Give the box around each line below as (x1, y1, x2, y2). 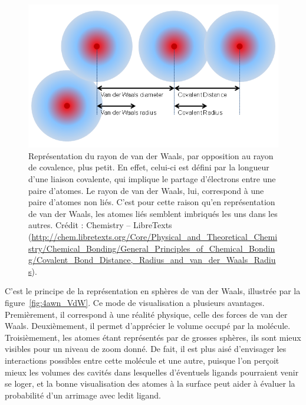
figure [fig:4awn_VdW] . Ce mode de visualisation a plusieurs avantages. (5, 297, 265, 308)
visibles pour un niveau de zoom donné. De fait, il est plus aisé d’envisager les (5, 343, 287, 355)
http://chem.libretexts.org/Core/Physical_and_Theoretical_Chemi (31, 231, 278, 243)
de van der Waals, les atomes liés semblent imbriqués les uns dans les (28, 207, 278, 219)
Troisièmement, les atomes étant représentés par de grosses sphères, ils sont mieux (5, 331, 301, 343)
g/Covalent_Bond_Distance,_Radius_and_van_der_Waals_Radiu (28, 253, 276, 266)
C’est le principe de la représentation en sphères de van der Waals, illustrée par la (5, 285, 301, 297)
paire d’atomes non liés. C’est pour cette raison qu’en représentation (28, 196, 275, 208)
